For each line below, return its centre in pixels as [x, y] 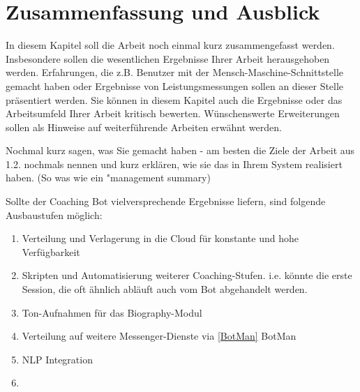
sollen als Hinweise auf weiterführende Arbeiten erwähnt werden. [144, 127]
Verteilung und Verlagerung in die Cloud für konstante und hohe [160, 238]
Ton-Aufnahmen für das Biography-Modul [112, 312]
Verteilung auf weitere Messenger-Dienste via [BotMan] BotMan [159, 336]
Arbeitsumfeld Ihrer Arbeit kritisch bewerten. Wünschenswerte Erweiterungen [173, 113]
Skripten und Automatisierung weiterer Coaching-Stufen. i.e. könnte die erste [187, 275]
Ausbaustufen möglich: [54, 214]
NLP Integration [57, 359]
